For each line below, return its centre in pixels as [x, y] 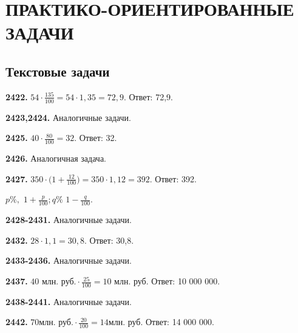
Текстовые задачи [58, 71]
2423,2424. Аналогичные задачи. [68, 117]
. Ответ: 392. [173, 178]
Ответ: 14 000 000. [180, 322]
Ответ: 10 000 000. [186, 281]
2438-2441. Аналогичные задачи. [69, 301]
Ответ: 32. [98, 138]
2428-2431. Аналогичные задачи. [69, 220]
